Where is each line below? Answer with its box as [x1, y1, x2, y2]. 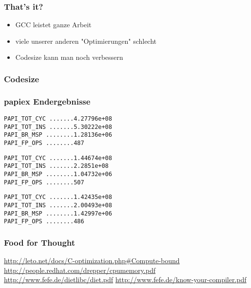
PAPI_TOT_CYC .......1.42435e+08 [4, 194, 112, 201]
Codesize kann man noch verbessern [15, 52, 123, 62]
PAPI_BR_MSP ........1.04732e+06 [4, 171, 112, 178]
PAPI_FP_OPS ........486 [4, 218, 84, 225]
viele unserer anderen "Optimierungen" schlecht [15, 36, 157, 46]
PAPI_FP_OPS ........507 [4, 179, 84, 186]
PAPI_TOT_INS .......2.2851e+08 [4, 162, 109, 170]
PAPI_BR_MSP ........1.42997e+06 [4, 210, 112, 217]
